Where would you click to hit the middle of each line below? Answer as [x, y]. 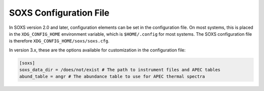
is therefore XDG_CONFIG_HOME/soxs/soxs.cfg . [59, 41]
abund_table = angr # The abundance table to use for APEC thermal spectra [112, 77]
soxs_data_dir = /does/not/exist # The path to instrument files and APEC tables [120, 70]
